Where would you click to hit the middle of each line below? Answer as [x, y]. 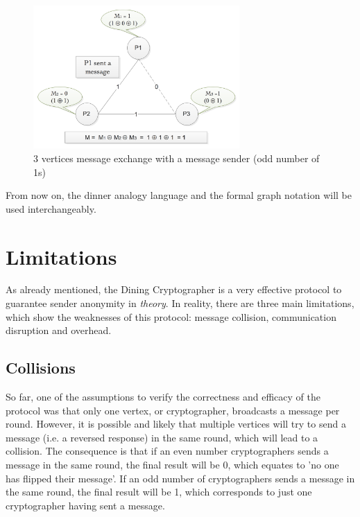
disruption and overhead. [59, 330]
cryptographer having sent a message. [85, 505]
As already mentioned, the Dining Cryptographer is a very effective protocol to [174, 289]
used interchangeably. [51, 208]
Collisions [41, 368]
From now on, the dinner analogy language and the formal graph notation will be [179, 195]
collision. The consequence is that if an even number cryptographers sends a [167, 451]
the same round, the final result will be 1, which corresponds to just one [159, 492]
